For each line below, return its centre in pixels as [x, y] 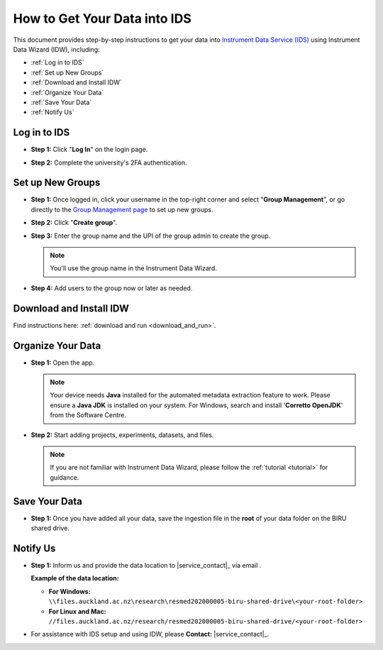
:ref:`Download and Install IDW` [76, 82]
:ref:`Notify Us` [52, 112]
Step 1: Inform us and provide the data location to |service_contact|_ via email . [146, 565]
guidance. [65, 477]
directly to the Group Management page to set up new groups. [122, 209]
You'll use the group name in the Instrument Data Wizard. [134, 268]
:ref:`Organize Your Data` [67, 92]
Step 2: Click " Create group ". [74, 223]
